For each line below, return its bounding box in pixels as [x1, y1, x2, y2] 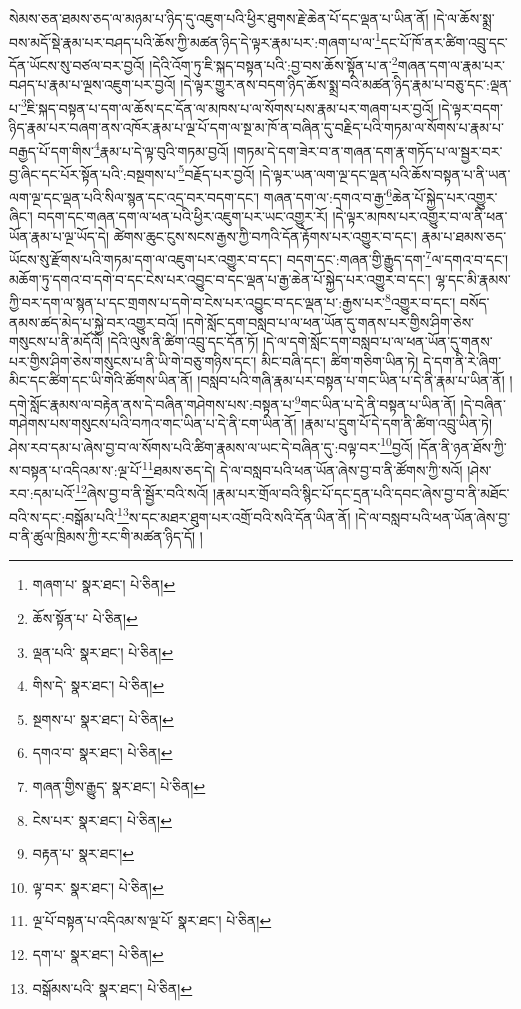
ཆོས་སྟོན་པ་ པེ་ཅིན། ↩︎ [32, 607, 138, 628]
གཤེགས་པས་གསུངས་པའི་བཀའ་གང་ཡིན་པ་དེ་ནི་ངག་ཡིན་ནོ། [9, 413, 297, 434]
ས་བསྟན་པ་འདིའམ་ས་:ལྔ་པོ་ [9, 459, 142, 480]
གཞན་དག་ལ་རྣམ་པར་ [397, 54, 505, 75]
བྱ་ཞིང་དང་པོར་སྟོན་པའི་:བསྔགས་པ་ [9, 163, 179, 184]
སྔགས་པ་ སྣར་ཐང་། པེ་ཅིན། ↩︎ [32, 708, 174, 729]
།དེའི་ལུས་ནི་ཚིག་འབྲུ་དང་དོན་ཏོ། [107, 331, 259, 352]
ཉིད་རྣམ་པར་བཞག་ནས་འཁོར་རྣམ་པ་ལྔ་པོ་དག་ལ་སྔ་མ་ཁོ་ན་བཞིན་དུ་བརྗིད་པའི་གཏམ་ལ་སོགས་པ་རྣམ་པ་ [9, 116, 504, 137]
